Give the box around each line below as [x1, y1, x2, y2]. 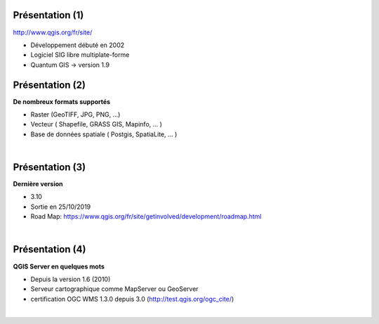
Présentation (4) [13, 243, 86, 256]
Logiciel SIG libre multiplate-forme [30, 51, 130, 59]
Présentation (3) [13, 161, 86, 173]
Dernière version [13, 180, 63, 188]
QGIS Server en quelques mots [13, 262, 105, 271]
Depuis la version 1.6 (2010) [30, 275, 111, 283]
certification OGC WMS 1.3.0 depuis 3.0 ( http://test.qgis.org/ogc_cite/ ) [30, 294, 234, 303]
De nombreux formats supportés [13, 97, 111, 105]
